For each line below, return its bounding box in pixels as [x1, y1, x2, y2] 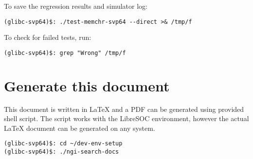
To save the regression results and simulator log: [4, 1, 147, 11]
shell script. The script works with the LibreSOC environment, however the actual [4, 113, 249, 124]
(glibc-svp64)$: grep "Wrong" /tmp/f [4, 49, 126, 56]
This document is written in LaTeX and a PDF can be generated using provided [4, 104, 244, 114]
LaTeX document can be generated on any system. [4, 123, 155, 133]
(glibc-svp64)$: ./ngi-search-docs [4, 148, 119, 156]
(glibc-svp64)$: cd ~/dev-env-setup [4, 140, 123, 147]
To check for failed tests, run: [4, 32, 91, 42]
